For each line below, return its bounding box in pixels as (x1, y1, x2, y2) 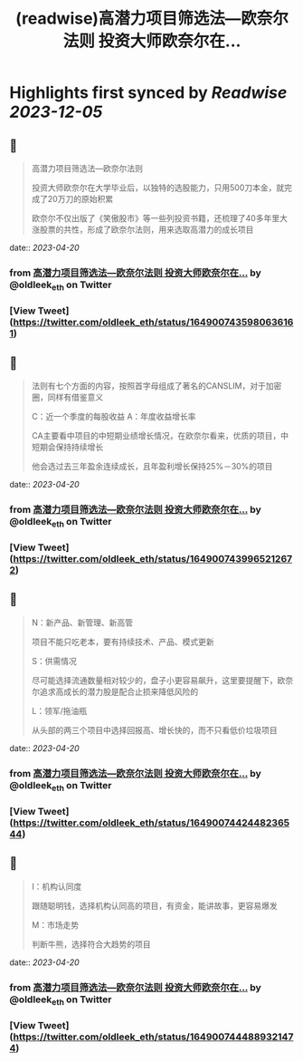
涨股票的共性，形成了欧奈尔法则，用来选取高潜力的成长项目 (31, 224, 254, 235)
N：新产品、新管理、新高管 (31, 617, 134, 628)
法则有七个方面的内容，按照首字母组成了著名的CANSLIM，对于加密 (31, 380, 282, 391)
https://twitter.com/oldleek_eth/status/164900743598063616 (13, 316, 294, 329)
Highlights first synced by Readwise (9, 82, 288, 103)
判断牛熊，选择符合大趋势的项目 (31, 939, 151, 950)
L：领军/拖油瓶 (31, 705, 88, 716)
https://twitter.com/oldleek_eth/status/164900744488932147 (13, 1030, 294, 1043)
